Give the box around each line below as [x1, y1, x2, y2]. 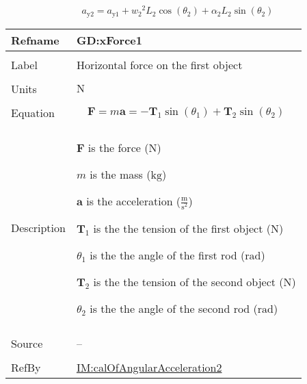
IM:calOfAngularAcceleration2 [76, 359, 222, 375]
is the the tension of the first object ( [93, 220, 271, 236]
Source [11, 335, 43, 351]
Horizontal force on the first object [76, 56, 243, 73]
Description [11, 220, 66, 236]
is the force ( [88, 139, 149, 155]
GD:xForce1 [76, 31, 142, 48]
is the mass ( [90, 166, 151, 182]
